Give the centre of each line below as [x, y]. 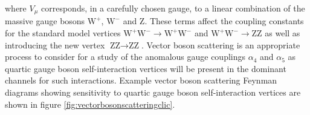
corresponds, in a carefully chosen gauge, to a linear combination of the [173, 8]
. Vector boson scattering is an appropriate [221, 44]
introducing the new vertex [55, 44]
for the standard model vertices [63, 33]
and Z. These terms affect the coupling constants [213, 21]
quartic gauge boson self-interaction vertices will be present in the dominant [146, 68]
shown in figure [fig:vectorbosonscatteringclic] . [90, 104]
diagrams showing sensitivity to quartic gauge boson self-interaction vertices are [153, 92]
